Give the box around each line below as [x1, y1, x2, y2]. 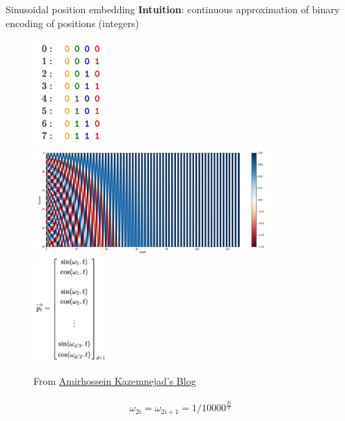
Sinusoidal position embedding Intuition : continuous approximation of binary [6, 2, 340, 16]
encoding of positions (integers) [6, 15, 139, 30]
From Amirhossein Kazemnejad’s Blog [33, 374, 196, 388]
